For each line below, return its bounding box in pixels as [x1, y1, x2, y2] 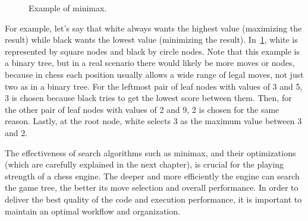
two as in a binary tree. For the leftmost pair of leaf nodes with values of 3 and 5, [5, 80, 303, 92]
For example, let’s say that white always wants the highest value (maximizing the [5, 21, 302, 34]
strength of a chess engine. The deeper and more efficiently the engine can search [5, 169, 300, 182]
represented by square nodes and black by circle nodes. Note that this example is [5, 45, 300, 57]
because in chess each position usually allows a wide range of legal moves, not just [5, 68, 304, 80]
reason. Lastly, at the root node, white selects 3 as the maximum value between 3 [5, 115, 302, 127]
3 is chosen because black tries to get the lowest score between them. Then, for [5, 91, 292, 104]
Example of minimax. [29, 2, 107, 14]
